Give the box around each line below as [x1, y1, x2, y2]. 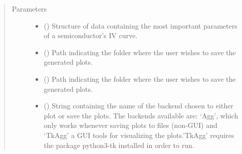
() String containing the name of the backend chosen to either [44, 100, 233, 111]
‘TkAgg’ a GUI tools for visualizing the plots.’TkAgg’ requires [44, 129, 234, 140]
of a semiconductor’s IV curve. [44, 30, 138, 41]
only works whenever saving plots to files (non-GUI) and [44, 120, 217, 130]
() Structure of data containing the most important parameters [44, 20, 237, 31]
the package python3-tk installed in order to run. [44, 139, 194, 150]
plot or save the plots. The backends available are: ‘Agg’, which [44, 110, 238, 120]
